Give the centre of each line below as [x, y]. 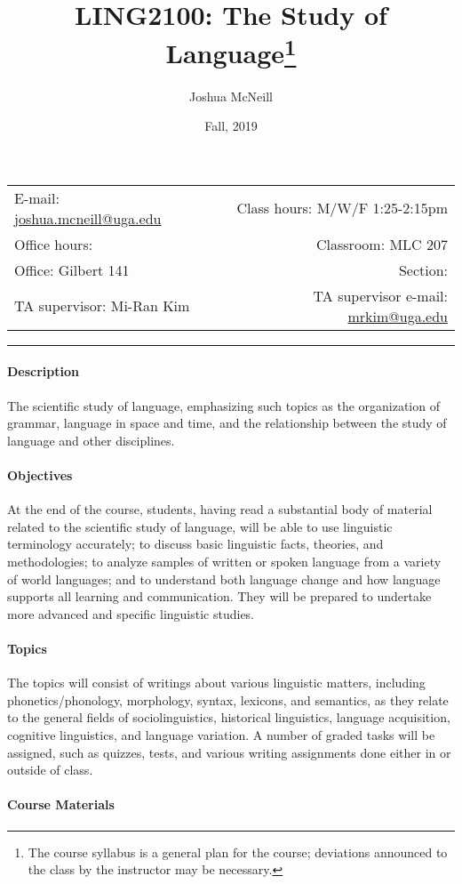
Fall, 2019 [231, 126]
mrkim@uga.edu [398, 316]
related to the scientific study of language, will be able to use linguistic [200, 526]
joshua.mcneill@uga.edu [88, 218]
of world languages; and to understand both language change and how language [224, 579]
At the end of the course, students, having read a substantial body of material [220, 509]
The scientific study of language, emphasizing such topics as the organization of [223, 405]
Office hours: [54, 244]
